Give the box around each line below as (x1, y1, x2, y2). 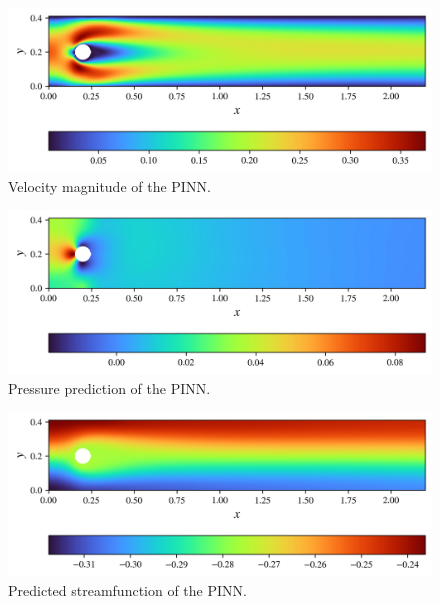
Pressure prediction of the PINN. (8, 377, 211, 398)
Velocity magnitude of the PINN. (8, 175, 211, 196)
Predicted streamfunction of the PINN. (8, 579, 247, 600)
